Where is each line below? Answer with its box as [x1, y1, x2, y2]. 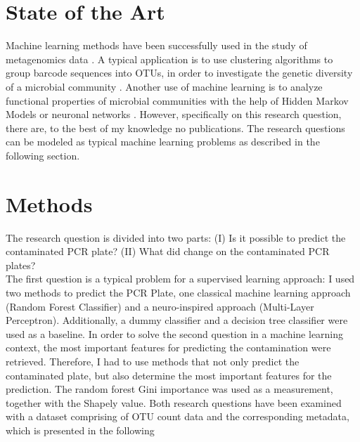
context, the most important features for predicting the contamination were [6, 340, 331, 355]
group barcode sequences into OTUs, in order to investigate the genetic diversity [6, 65, 353, 80]
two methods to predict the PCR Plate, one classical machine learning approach [6, 285, 351, 299]
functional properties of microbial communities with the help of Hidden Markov [6, 93, 349, 108]
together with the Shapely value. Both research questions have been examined [6, 395, 342, 410]
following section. [6, 148, 80, 162]
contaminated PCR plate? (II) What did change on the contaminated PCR [6, 244, 330, 259]
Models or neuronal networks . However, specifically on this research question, [6, 107, 342, 122]
